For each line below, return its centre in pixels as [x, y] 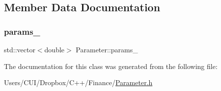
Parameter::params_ [107, 49]
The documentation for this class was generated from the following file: [111, 66]
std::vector [20, 49]
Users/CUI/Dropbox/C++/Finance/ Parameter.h [78, 82]
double [55, 49]
